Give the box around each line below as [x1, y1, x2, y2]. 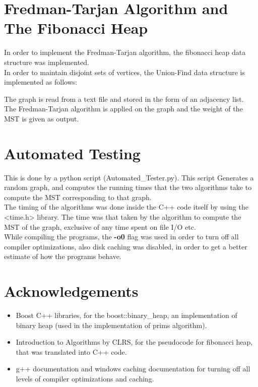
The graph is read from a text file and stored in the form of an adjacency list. [4, 93, 244, 104]
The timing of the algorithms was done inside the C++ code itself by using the [4, 202, 248, 212]
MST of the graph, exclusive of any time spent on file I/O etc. [4, 221, 196, 232]
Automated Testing [4, 143, 141, 163]
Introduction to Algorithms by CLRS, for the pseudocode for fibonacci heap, [16, 337, 253, 347]
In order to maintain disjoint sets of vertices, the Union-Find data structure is [4, 67, 245, 77]
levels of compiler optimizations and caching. [16, 373, 154, 384]
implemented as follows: [4, 77, 78, 87]
